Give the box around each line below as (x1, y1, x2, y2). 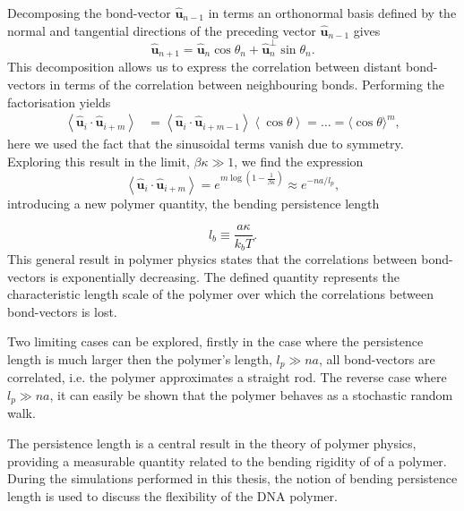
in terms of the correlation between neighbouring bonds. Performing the (49, 74, 444, 93)
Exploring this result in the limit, (7, 151, 190, 170)
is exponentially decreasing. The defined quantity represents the (49, 267, 400, 285)
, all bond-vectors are (318, 349, 435, 368)
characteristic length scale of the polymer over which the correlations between (7, 285, 434, 303)
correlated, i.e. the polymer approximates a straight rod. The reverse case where (7, 368, 447, 387)
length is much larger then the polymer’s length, (7, 349, 272, 368)
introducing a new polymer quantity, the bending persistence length (7, 193, 380, 212)
